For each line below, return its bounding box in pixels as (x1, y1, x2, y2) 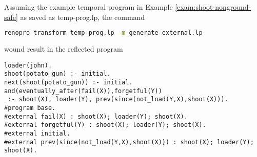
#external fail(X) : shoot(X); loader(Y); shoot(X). (4, 113, 188, 120)
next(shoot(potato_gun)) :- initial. (4, 78, 133, 86)
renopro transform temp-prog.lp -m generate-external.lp (4, 29, 203, 37)
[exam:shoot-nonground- (175, 2, 251, 12)
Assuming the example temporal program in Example (4, 2, 173, 12)
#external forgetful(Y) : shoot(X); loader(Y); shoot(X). (4, 121, 206, 129)
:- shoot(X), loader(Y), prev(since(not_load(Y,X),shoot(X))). (8, 96, 228, 103)
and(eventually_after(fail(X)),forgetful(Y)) (4, 87, 162, 95)
